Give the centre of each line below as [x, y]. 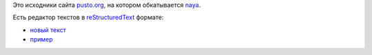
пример [41, 39]
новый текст [48, 30]
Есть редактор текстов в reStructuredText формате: [88, 18]
